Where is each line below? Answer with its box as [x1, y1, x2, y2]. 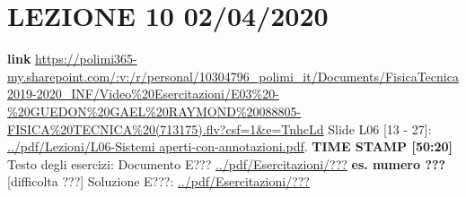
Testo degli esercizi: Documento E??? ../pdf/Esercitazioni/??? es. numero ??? [7, 154, 446, 173]
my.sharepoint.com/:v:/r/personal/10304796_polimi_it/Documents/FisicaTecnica [7, 66, 459, 85]
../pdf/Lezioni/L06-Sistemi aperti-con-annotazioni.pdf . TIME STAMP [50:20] [7, 137, 453, 156]
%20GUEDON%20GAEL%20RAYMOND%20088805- [7, 101, 302, 120]
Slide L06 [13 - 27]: [328, 119, 432, 138]
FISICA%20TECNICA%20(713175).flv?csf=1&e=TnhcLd [7, 119, 324, 138]
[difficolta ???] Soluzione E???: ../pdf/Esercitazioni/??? [7, 172, 310, 191]
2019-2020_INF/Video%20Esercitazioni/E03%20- [7, 84, 279, 103]
